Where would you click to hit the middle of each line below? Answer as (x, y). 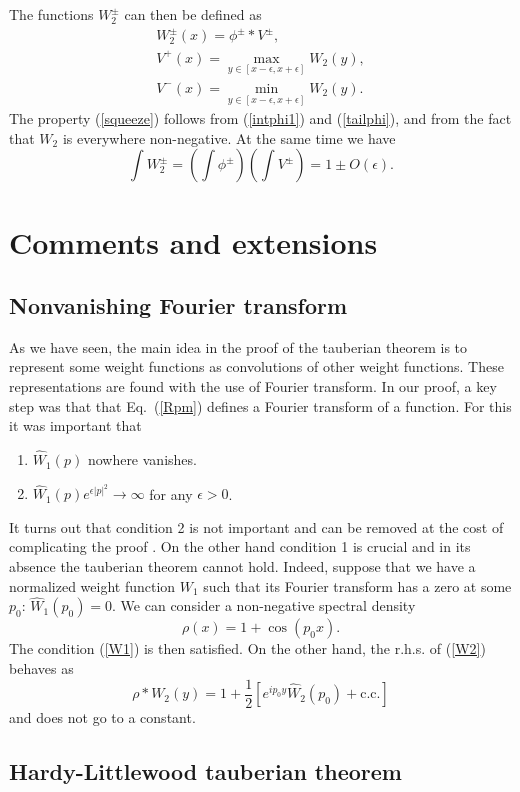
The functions (51, 14)
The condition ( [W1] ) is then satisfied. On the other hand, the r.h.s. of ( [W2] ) (247, 648)
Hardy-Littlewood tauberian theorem (205, 770)
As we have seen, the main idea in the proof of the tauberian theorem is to (238, 346)
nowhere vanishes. (142, 459)
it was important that (75, 425)
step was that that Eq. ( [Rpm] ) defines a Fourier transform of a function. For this (260, 405)
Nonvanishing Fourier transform (178, 305)
